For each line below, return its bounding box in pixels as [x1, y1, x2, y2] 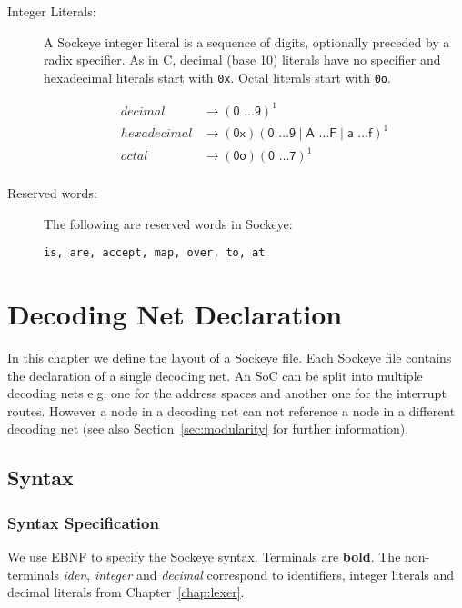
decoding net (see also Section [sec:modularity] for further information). [7, 419, 409, 438]
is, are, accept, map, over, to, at [44, 246, 266, 260]
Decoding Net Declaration [7, 295, 343, 333]
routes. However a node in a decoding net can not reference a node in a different [7, 401, 456, 420]
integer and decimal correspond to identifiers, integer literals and [94, 564, 455, 583]
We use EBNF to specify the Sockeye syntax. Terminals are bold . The [7, 547, 401, 565]
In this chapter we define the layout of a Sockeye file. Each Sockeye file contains [7, 348, 452, 367]
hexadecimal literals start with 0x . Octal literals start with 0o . [44, 67, 391, 86]
